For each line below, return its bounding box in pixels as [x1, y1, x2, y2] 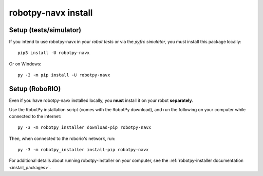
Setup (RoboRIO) [9, 85, 61, 93]
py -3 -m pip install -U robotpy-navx [18, 72, 111, 78]
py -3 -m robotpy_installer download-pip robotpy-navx [18, 125, 151, 130]
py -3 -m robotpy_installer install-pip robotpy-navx [18, 147, 149, 153]
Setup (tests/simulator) [9, 26, 81, 34]
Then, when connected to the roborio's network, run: [9, 136, 115, 141]
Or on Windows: [9, 61, 41, 67]
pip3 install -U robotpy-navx [18, 50, 90, 56]
